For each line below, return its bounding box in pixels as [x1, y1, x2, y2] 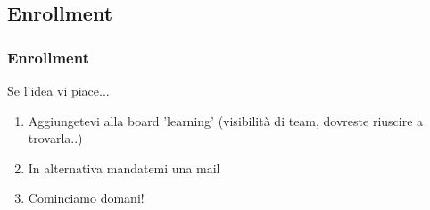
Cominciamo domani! [28, 189, 145, 207]
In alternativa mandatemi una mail [28, 158, 220, 177]
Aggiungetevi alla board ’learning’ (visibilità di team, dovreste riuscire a [28, 111, 424, 130]
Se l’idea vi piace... [7, 81, 110, 99]
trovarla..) [28, 129, 83, 147]
